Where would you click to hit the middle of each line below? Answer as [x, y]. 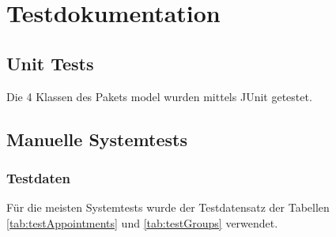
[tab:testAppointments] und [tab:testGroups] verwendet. [142, 222]
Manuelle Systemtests [97, 139]
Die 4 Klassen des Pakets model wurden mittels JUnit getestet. [159, 96]
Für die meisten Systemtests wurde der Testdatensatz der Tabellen [168, 207]
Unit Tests [50, 63]
